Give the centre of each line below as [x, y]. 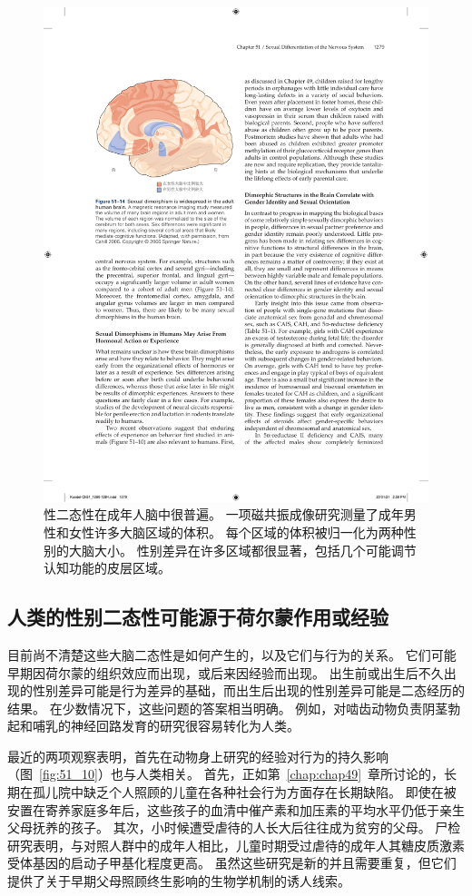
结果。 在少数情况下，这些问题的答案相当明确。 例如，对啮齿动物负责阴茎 [228, 708]
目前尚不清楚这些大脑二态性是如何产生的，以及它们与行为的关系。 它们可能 [232, 654]
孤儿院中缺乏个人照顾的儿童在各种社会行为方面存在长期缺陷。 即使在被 [244, 792]
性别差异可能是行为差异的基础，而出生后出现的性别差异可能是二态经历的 [248, 690]
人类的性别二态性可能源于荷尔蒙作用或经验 [198, 617]
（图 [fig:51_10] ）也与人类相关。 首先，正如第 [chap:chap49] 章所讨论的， [226, 774]
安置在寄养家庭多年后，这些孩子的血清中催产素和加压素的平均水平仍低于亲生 [236, 809]
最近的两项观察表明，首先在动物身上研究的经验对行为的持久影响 [198, 756]
